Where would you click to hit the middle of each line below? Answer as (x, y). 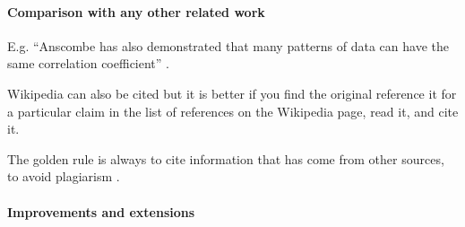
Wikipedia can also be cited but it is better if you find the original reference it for (232, 93)
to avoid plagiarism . (64, 176)
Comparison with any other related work (136, 11)
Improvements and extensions (101, 211)
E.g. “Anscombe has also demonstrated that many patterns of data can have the (228, 45)
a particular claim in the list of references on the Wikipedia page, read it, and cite (233, 111)
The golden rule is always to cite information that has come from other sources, (226, 158)
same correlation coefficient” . (88, 63)
